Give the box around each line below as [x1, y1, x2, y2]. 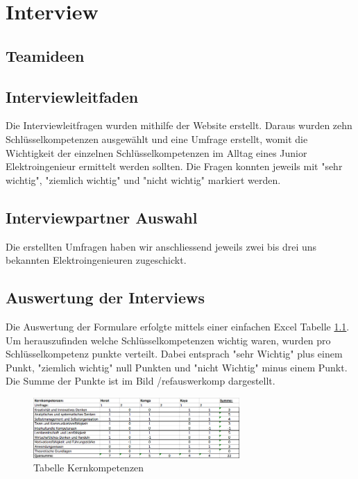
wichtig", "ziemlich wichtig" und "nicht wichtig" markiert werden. [6, 172, 281, 187]
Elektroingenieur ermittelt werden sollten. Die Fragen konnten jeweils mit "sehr [6, 159, 343, 174]
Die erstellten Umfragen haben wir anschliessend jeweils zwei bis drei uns [6, 239, 317, 253]
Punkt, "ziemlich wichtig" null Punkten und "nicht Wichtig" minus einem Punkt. [6, 360, 348, 374]
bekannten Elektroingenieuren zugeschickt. [6, 253, 187, 267]
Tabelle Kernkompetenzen [33, 460, 144, 475]
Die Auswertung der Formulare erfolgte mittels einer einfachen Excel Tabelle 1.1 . [6, 319, 350, 333]
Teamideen [6, 44, 85, 66]
